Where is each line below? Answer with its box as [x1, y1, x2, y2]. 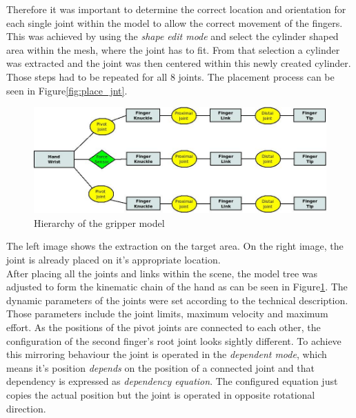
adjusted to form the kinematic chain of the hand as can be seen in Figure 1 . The [6, 279, 348, 294]
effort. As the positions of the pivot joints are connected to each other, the [6, 320, 321, 334]
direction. [6, 401, 46, 415]
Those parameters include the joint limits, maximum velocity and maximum [6, 306, 328, 321]
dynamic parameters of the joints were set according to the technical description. [6, 292, 348, 307]
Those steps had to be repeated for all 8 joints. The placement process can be [6, 69, 335, 83]
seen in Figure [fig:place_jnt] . [6, 83, 128, 97]
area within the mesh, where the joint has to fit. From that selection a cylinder [6, 42, 340, 57]
